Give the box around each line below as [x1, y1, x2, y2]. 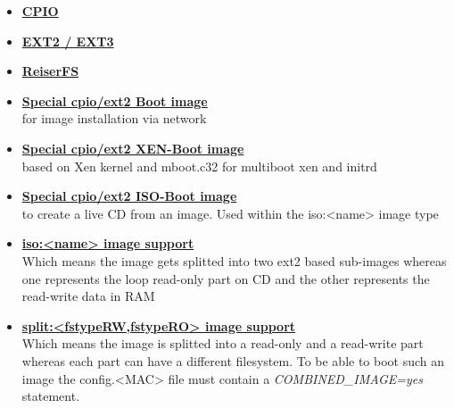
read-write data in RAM [21, 287, 155, 305]
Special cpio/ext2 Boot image [21, 91, 208, 110]
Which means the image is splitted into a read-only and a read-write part [21, 334, 424, 353]
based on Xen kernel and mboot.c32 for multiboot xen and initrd [21, 156, 377, 175]
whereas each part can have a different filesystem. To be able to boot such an [21, 351, 445, 370]
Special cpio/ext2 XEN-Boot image [21, 138, 244, 157]
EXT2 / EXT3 [21, 31, 114, 50]
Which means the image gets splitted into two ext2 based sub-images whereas [21, 251, 447, 270]
